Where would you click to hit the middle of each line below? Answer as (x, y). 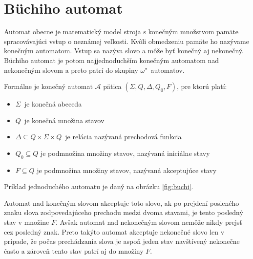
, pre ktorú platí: (202, 86)
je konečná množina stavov (64, 120)
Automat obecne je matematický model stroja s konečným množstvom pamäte (121, 32)
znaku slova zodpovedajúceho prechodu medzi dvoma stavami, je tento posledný (124, 212)
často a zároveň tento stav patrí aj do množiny (74, 250)
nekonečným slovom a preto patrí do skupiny (71, 70)
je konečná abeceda (53, 104)
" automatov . (165, 70)
